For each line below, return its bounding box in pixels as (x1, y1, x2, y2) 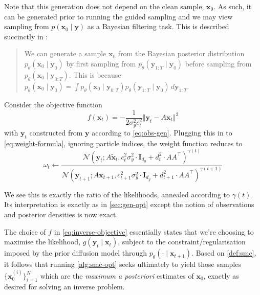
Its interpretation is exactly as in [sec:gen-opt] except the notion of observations (4, 199, 254, 210)
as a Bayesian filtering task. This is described (87, 21, 229, 32)
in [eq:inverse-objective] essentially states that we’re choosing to (54, 226, 254, 237)
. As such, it (213, 1, 252, 11)
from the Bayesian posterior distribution (118, 48, 245, 59)
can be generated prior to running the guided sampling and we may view (4, 11, 233, 21)
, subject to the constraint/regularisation (118, 236, 246, 247)
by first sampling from (66, 58, 136, 69)
